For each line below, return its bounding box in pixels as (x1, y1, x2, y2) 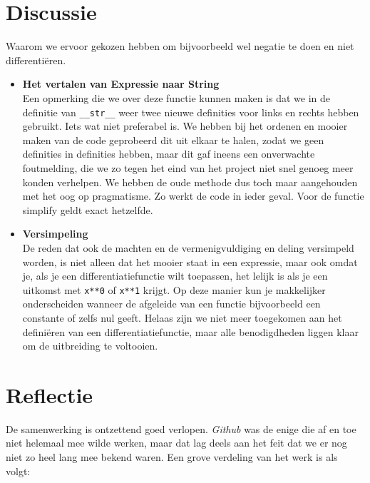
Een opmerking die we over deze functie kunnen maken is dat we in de (22, 90, 330, 105)
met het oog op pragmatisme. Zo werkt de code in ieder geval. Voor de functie (22, 188, 364, 203)
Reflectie (6, 380, 93, 409)
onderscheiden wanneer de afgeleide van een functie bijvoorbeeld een (22, 296, 321, 311)
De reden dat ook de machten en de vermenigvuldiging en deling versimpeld (22, 240, 354, 255)
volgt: (6, 463, 31, 478)
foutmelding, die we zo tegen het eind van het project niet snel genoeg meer (22, 160, 354, 175)
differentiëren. (6, 52, 66, 67)
